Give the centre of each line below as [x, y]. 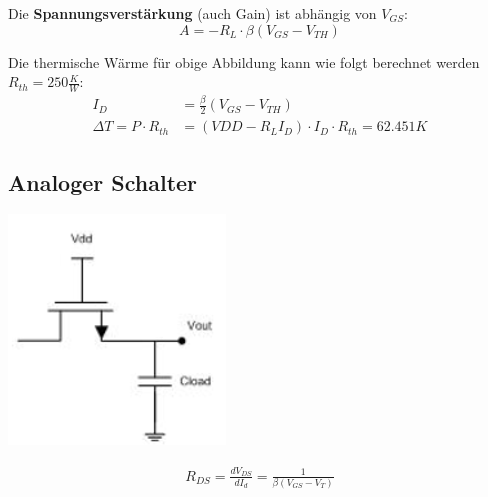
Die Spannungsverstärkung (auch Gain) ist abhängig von [192, 13]
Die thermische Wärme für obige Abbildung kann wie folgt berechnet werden [244, 61]
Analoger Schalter [103, 181]
